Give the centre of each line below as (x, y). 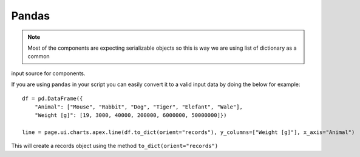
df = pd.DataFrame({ (53, 98)
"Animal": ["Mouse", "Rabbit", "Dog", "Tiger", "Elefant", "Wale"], (138, 107)
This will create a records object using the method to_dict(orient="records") (115, 146)
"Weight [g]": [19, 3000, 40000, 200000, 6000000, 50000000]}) (131, 115)
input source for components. (48, 73)
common (39, 56)
